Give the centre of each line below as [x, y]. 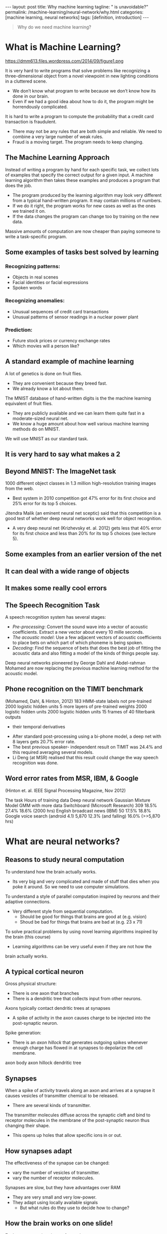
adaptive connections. [28, 901]
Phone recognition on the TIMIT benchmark [74, 689]
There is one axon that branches [46, 993]
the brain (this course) [28, 937]
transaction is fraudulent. [31, 122]
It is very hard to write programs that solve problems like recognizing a [78, 70]
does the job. [19, 185]
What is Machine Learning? [63, 47]
